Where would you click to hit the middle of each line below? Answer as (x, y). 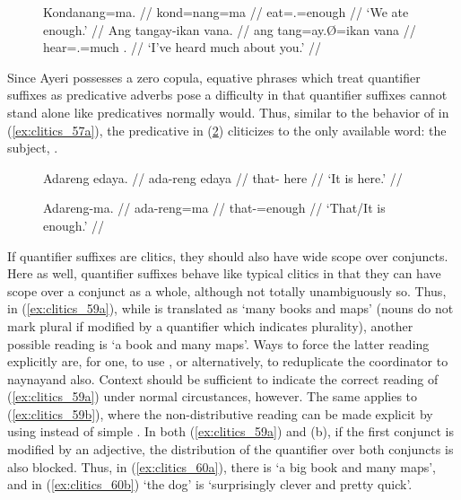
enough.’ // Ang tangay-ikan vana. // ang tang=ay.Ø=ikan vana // (230, 29)
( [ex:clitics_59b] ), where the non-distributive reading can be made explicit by (220, 413)
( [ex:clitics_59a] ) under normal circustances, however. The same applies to (213, 396)
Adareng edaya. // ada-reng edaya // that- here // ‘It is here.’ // (223, 177)
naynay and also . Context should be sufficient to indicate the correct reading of (223, 378)
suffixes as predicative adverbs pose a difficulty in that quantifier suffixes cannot (227, 95)
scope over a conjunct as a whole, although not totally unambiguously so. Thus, (227, 290)
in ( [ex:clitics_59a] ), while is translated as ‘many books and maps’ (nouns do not (230, 308)
